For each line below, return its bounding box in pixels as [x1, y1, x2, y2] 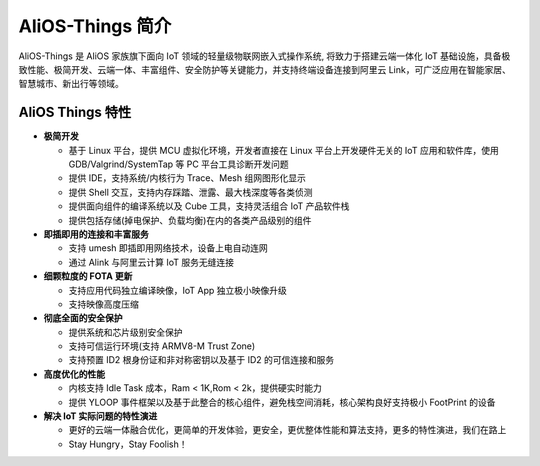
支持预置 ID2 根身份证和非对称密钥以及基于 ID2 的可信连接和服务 [68, 354, 335, 366]
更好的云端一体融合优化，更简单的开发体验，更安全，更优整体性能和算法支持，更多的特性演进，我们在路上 [68, 424, 507, 436]
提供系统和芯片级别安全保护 [68, 326, 183, 338]
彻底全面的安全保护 [43, 312, 123, 324]
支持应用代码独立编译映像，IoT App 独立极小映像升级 [68, 284, 287, 296]
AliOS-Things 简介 [18, 15, 172, 37]
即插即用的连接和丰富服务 [43, 228, 149, 240]
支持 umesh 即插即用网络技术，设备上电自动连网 [68, 242, 269, 254]
